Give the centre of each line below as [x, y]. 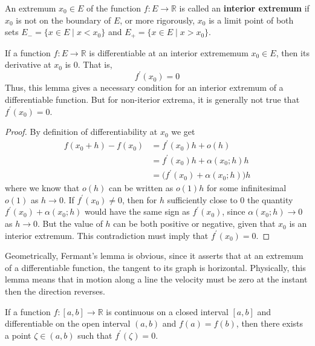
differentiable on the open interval [68, 323]
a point [18, 335]
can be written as [141, 188]
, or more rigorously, [157, 20]
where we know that [42, 188]
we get [183, 132]
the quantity [270, 199]
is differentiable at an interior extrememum [169, 52]
